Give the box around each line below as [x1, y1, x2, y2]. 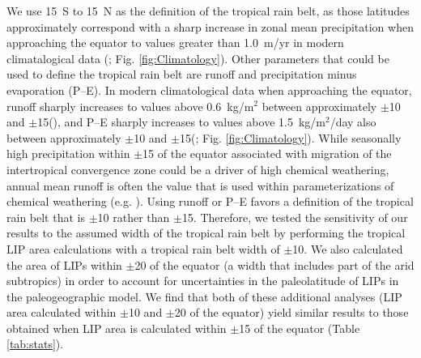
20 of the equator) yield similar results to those [174, 304, 409, 321]
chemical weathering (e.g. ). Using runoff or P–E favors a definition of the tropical [6, 193, 414, 210]
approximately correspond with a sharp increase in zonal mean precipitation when [6, 18, 414, 35]
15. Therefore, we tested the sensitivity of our [181, 208, 408, 225]
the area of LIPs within [6, 256, 122, 273]
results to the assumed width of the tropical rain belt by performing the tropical [6, 224, 406, 241]
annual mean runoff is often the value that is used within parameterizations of [6, 177, 394, 194]
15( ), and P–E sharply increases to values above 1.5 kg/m [37, 113, 325, 130]
